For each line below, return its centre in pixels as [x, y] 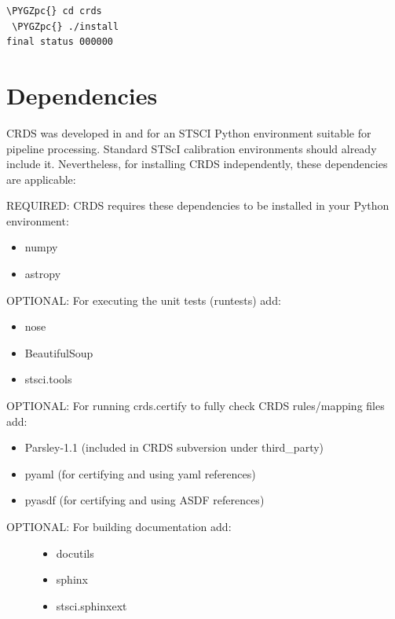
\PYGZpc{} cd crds [54, 11]
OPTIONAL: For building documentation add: [119, 526]
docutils [75, 553]
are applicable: [41, 179]
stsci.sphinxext [91, 605]
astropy [43, 274]
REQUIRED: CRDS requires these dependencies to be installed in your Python [198, 205]
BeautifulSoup [59, 352]
